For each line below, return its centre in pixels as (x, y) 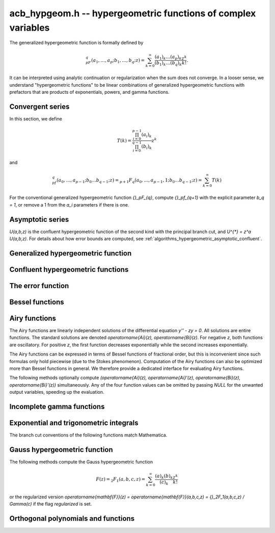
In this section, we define (36, 119)
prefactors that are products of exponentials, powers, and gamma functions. (90, 92)
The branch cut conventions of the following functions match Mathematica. (88, 435)
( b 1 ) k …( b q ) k (168, 63)
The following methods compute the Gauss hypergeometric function (81, 462)
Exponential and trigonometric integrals (74, 423)
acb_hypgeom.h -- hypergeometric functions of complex (133, 13)
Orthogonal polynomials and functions (72, 518)
